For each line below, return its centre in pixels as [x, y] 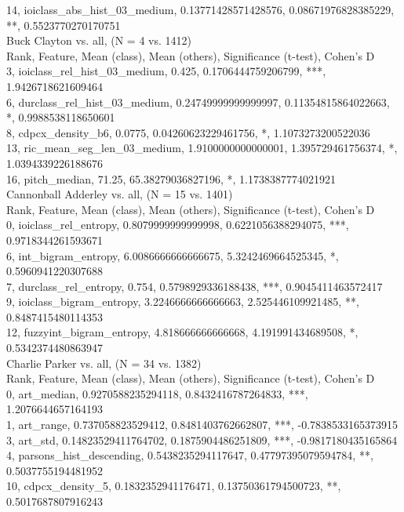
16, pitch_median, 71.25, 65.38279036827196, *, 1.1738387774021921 [171, 178]
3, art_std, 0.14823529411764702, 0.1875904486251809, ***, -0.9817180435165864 [202, 439]
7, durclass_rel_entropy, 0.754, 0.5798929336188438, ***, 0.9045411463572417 [195, 286]
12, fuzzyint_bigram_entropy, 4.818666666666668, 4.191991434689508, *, [182, 332]
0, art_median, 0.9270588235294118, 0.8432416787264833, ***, [157, 393]
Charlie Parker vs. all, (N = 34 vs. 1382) [104, 363]
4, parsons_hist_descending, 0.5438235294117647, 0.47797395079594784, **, [190, 455]
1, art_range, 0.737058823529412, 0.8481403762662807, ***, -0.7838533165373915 [202, 425]
